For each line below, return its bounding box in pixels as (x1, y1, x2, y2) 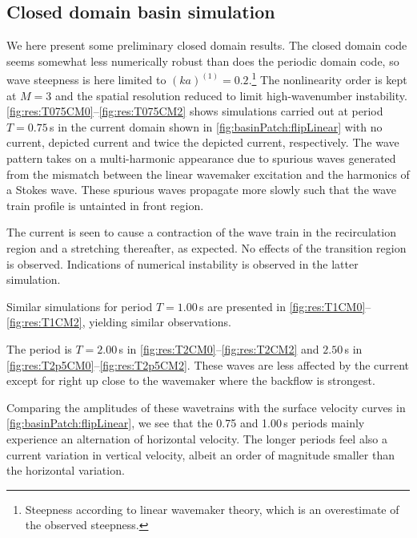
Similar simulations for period (6, 297, 153, 314)
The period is (6, 340, 72, 357)
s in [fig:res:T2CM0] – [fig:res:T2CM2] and (118, 340, 319, 357)
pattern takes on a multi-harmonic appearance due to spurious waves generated (6, 150, 396, 167)
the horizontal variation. (6, 462, 125, 479)
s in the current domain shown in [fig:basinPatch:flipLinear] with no (50, 118, 383, 135)
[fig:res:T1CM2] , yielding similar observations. (6, 313, 231, 330)
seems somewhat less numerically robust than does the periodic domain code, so (6, 52, 399, 69)
